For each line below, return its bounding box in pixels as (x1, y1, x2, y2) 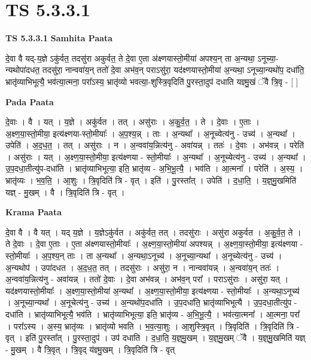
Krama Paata (5, 206, 62, 218)
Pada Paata (5, 95, 54, 108)
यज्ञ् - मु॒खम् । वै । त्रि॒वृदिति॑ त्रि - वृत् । (5, 185, 125, 198)
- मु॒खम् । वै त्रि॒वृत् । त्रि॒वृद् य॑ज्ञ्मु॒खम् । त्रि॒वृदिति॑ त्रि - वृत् (5, 343, 175, 355)
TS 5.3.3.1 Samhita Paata (5, 32, 113, 44)
